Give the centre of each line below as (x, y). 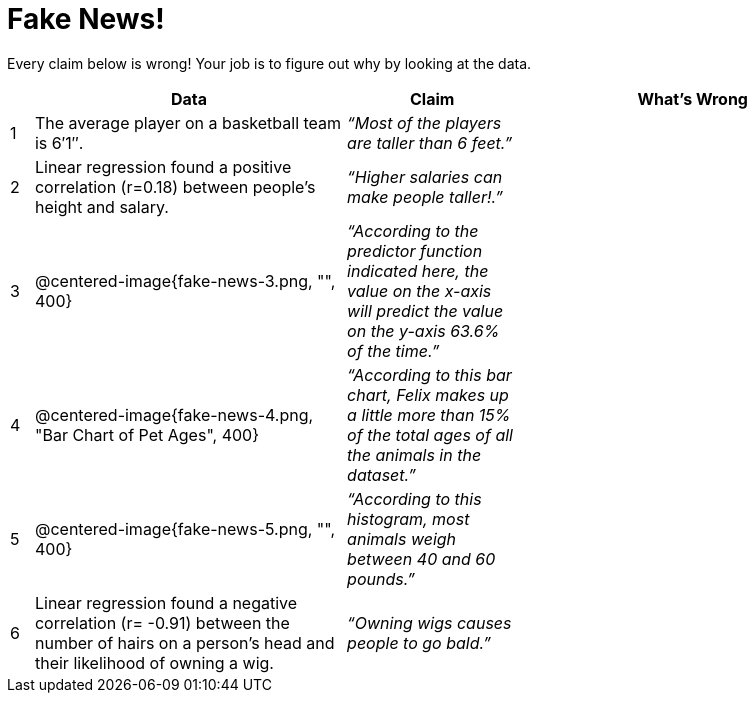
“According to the (413, 230)
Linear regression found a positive (163, 166)
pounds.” (381, 578)
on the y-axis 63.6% (423, 330)
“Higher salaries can (425, 176)
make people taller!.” (425, 196)
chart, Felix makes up (428, 394)
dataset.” (381, 474)
